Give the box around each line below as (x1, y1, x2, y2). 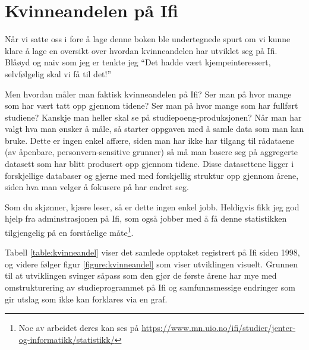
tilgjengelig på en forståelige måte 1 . (5, 225, 134, 238)
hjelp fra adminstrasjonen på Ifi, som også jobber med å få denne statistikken (5, 212, 287, 225)
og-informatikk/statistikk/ (18, 333, 115, 345)
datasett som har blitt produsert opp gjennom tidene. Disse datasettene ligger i (5, 157, 294, 170)
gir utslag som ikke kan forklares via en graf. (5, 292, 168, 305)
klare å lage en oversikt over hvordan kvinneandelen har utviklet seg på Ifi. (5, 44, 278, 56)
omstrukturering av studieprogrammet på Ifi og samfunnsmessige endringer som (5, 281, 295, 294)
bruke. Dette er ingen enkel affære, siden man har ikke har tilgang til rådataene (5, 134, 295, 146)
